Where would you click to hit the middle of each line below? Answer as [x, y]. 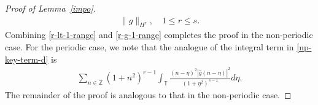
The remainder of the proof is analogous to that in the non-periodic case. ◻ [148, 94]
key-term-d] [27, 59]
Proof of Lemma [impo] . [51, 8]
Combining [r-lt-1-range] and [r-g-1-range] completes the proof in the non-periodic [159, 35]
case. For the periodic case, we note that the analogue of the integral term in [149, 47]
